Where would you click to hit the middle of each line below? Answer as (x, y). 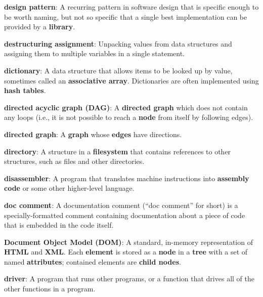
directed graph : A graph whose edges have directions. (93, 134)
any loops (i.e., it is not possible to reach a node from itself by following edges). (129, 117)
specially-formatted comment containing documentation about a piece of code (125, 215)
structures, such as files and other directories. (74, 161)
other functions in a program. (50, 289)
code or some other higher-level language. (69, 188)
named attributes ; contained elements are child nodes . (93, 261)
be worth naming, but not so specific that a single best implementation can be (126, 16)
